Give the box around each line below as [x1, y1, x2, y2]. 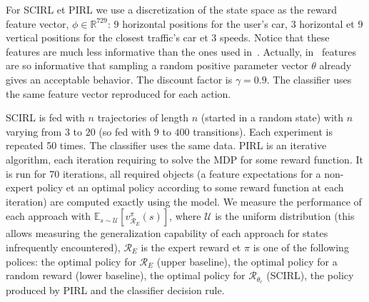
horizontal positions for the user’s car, [122, 16, 288, 31]
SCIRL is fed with [6, 110, 85, 125]
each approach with [6, 208, 91, 223]
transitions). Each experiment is [193, 124, 333, 139]
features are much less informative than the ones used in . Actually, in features [6, 44, 357, 59]
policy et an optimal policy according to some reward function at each [36, 180, 344, 195]
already [319, 58, 352, 73]
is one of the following [253, 239, 349, 254]
